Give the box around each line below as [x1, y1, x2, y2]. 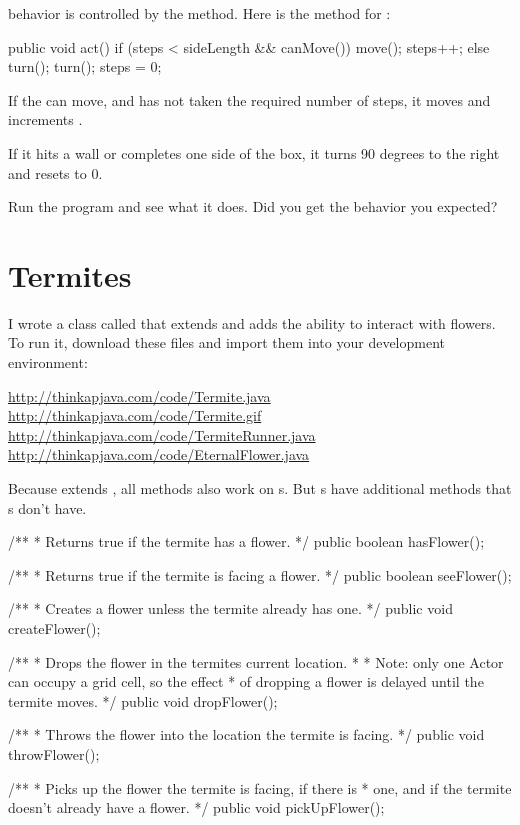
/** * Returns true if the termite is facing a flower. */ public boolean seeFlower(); [8, 564, 512, 585]
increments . [8, 109, 83, 130]
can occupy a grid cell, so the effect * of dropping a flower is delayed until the [8, 671, 484, 692]
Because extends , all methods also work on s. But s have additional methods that [8, 478, 512, 499]
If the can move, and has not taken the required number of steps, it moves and [8, 89, 491, 110]
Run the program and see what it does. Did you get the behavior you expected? [8, 196, 498, 217]
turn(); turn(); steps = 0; [8, 56, 162, 77]
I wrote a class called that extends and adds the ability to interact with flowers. [8, 312, 496, 333]
